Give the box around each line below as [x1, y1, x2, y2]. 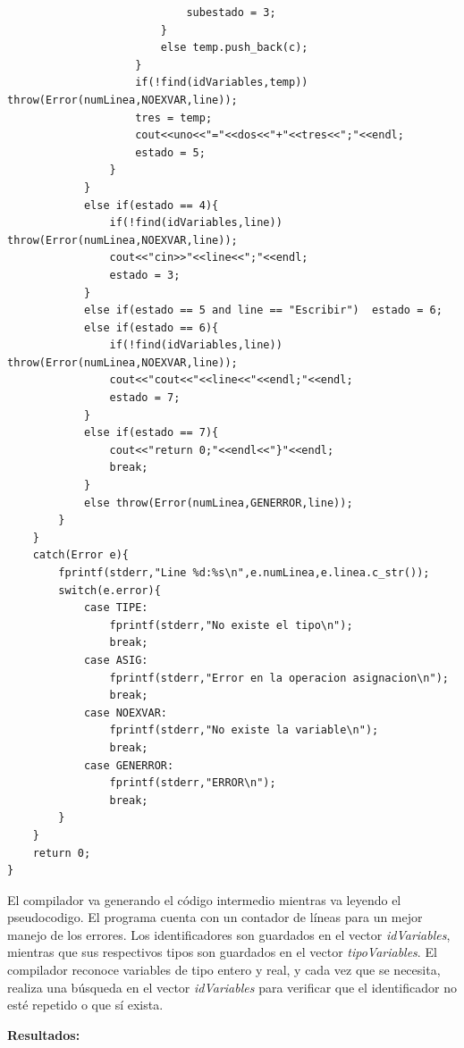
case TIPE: [83, 601, 148, 615]
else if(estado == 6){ [83, 321, 219, 334]
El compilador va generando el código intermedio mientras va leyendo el [7, 890, 401, 909]
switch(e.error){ [58, 583, 161, 597]
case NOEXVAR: [83, 706, 167, 719]
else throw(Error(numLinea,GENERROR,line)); [83, 496, 353, 509]
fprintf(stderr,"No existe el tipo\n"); [109, 618, 353, 632]
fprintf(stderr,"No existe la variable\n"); [109, 724, 379, 737]
